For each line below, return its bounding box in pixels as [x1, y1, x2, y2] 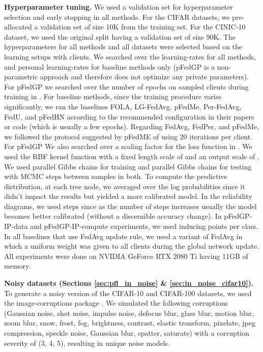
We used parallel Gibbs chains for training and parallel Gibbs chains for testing [4, 161, 252, 171]
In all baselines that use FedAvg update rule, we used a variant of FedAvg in [4, 230, 243, 241]
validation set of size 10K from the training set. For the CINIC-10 [40, 21, 246, 32]
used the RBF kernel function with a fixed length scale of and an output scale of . [4, 151, 259, 161]
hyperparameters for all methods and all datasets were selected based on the [4, 41, 243, 52]
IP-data [4, 221, 28, 231]
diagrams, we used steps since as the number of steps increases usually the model [4, 200, 257, 211]
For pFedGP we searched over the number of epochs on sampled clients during [4, 81, 249, 92]
